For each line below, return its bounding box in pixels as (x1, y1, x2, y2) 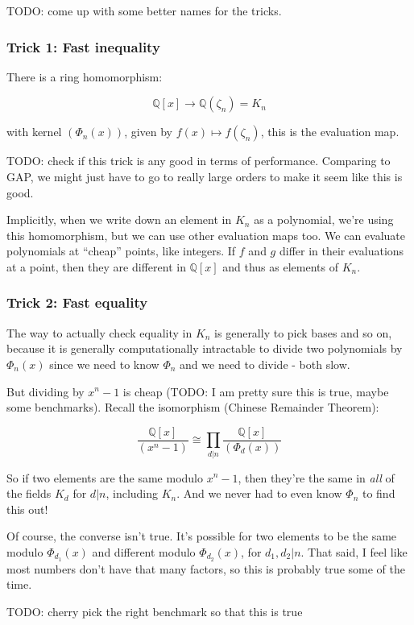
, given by (124, 123, 173, 140)
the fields (6, 485, 52, 502)
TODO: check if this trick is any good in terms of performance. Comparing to (6, 152, 391, 169)
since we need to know (49, 355, 159, 372)
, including (106, 485, 159, 502)
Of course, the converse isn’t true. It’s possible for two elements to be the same (6, 528, 397, 544)
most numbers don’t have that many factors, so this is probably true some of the (6, 560, 405, 577)
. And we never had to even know (176, 485, 342, 502)
